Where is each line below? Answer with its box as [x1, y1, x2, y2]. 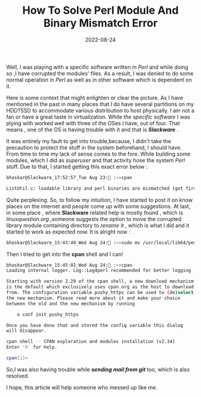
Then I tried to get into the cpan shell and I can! [6, 250, 124, 257]
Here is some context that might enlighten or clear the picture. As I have [6, 94, 184, 101]
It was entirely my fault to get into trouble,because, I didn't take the [6, 137, 172, 144]
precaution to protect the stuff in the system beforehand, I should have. [6, 144, 182, 151]
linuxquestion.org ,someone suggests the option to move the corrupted [6, 215, 182, 222]
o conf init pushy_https [17, 311, 79, 317]
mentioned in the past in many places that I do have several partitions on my [6, 100, 194, 108]
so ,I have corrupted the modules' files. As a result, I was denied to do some [6, 69, 194, 77]
